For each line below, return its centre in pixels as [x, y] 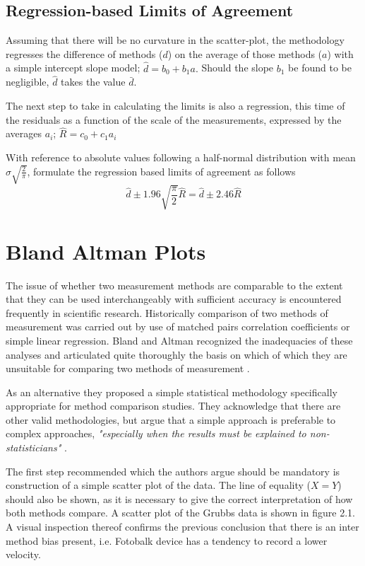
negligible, [28, 82]
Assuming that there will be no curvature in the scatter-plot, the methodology [175, 40]
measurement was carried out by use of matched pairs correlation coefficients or [178, 327]
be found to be [320, 68]
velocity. [23, 554]
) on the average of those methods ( [245, 53]
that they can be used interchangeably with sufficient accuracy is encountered [174, 299]
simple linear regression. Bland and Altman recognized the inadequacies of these [179, 340]
